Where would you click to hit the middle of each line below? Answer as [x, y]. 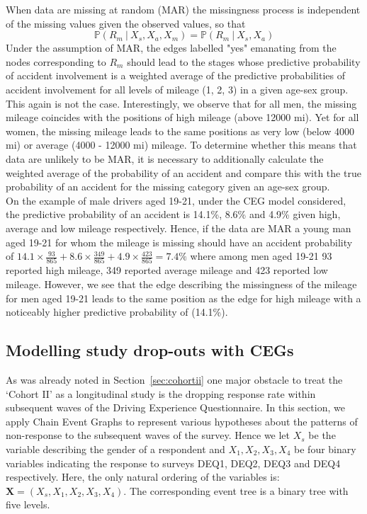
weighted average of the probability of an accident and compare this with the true [183, 172]
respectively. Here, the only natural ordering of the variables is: [143, 477]
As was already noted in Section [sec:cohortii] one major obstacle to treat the [174, 379]
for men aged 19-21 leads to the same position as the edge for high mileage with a [183, 298]
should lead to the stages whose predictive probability [244, 61]
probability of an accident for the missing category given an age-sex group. [168, 187]
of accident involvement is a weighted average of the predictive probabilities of [175, 75]
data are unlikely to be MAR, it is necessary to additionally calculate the [165, 158]
